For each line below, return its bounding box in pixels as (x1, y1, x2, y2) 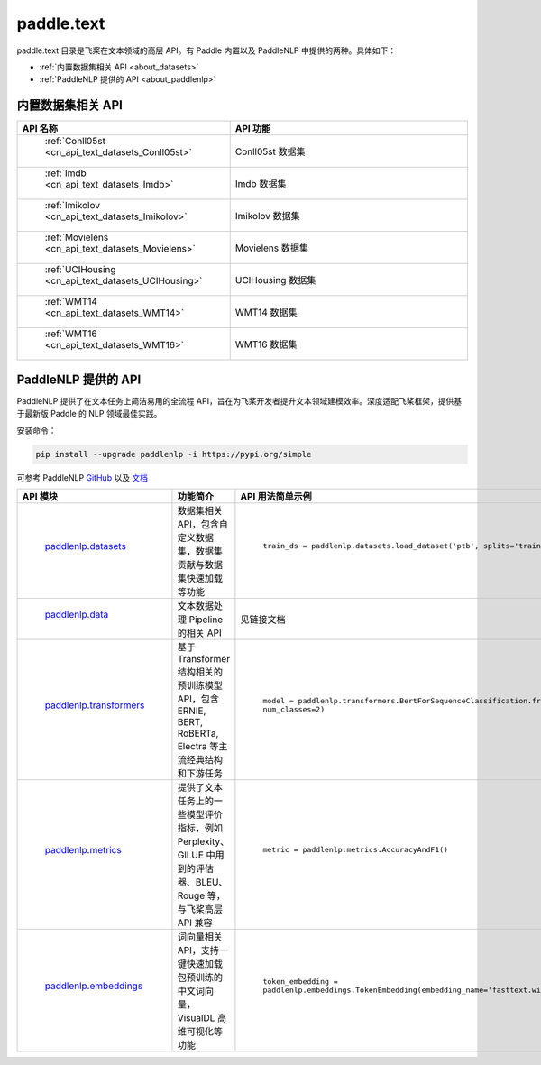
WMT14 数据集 (234, 307, 298, 319)
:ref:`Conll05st (44, 135, 105, 148)
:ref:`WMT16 (44, 327, 98, 340)
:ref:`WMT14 (44, 296, 98, 308)
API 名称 (22, 123, 59, 135)
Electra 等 (177, 739, 219, 752)
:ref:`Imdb (44, 167, 87, 179)
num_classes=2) (262, 704, 326, 714)
